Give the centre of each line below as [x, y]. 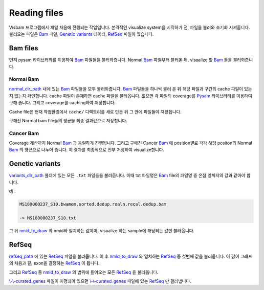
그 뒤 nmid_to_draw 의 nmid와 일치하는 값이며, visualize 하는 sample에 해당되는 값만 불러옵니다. [102, 230]
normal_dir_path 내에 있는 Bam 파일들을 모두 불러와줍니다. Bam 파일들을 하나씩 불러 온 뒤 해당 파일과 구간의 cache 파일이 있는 [131, 89]
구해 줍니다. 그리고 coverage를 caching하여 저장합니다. [62, 103]
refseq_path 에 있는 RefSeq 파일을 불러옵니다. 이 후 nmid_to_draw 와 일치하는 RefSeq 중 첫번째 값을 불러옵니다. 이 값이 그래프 [131, 256]
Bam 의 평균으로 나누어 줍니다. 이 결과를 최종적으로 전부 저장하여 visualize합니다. [87, 150]
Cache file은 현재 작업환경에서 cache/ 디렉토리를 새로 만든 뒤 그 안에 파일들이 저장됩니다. [95, 112]
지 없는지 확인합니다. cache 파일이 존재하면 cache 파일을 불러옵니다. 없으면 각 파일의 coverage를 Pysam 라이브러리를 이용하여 [131, 96]
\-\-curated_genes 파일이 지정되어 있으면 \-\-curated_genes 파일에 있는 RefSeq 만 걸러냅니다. [100, 281]
